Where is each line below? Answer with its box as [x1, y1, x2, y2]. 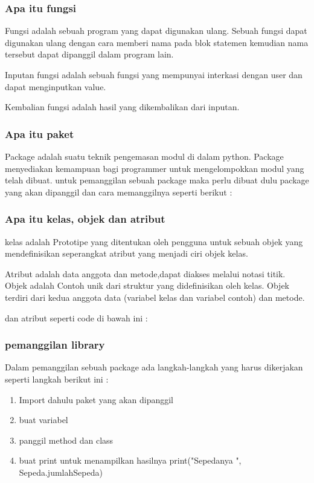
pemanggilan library [5, 337, 105, 352]
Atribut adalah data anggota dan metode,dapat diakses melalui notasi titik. [5, 267, 286, 280]
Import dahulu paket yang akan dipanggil [19, 393, 174, 406]
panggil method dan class [19, 433, 114, 446]
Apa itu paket [5, 126, 74, 141]
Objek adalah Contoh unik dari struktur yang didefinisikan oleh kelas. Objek [5, 279, 290, 292]
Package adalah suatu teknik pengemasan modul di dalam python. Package [5, 150, 284, 162]
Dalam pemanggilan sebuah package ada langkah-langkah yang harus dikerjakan [5, 361, 303, 373]
